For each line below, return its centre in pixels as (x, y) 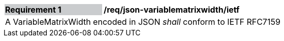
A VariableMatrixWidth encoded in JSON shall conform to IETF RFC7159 (143, 22)
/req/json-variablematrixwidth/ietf (172, 10)
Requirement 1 (33, 10)
